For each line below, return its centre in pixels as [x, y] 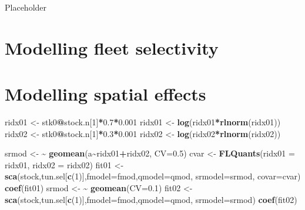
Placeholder [26, 7]
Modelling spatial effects [105, 94]
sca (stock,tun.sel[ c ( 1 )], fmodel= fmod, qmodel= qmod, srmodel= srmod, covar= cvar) [153, 176]
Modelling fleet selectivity [112, 47]
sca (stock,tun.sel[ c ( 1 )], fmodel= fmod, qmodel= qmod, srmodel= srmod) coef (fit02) [151, 199]
